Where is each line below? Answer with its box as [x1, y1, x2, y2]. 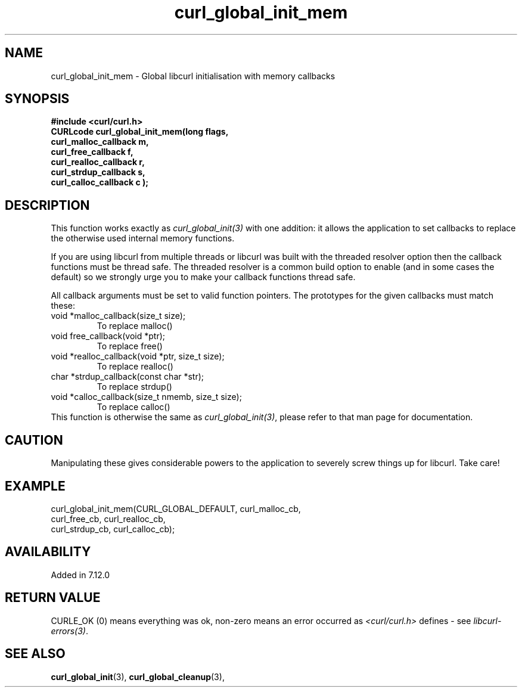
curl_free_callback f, [51, 147, 133, 157]
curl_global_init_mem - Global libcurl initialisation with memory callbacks [51, 70, 335, 81]
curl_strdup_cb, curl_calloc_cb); [51, 523, 175, 534]
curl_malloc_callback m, [51, 136, 149, 147]
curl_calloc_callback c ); [51, 177, 149, 188]
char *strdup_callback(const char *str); [51, 371, 204, 382]
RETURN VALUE [5, 590, 101, 606]
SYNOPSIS [5, 91, 70, 107]
